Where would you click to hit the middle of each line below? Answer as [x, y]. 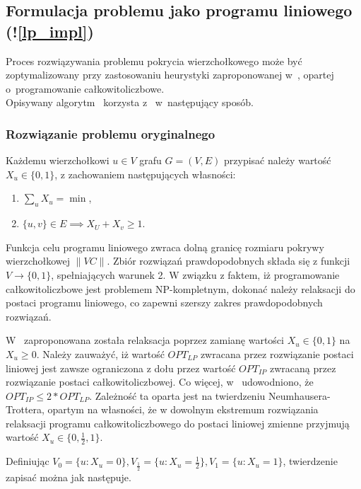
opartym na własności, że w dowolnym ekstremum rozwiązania [183, 409]
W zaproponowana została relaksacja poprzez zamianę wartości [145, 340]
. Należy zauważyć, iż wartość [100, 353]
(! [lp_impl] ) [50, 31]
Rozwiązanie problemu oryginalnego [111, 133]
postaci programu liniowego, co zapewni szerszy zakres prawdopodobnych [164, 303]
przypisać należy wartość [278, 160]
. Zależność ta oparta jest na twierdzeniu [177, 395]
